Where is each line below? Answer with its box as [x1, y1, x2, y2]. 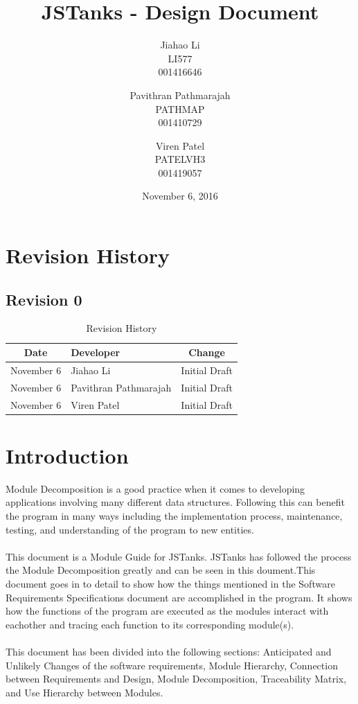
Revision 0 [6, 288, 82, 310]
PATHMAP [155, 101, 205, 116]
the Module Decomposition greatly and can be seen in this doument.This [6, 563, 316, 577]
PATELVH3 [154, 152, 206, 166]
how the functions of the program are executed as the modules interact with [6, 604, 329, 618]
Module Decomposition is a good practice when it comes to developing [6, 481, 305, 495]
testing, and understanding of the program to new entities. [6, 522, 254, 536]
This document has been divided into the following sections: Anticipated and [6, 644, 332, 658]
